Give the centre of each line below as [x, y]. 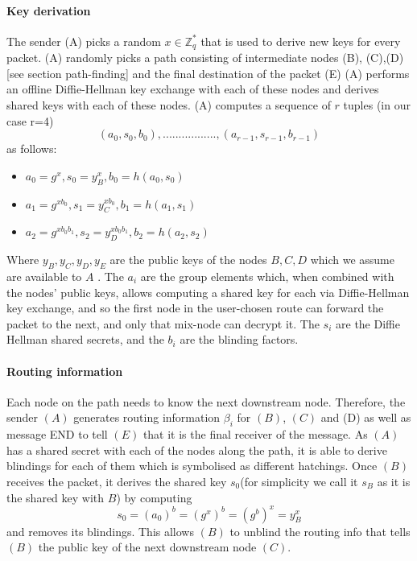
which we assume [352, 260]
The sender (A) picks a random [84, 41]
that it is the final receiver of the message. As [255, 434]
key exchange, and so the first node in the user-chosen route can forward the [195, 308]
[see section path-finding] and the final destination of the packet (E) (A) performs [208, 73]
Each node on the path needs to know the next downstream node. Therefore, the [206, 401]
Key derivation [49, 10]
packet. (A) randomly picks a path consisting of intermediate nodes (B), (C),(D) [205, 58]
